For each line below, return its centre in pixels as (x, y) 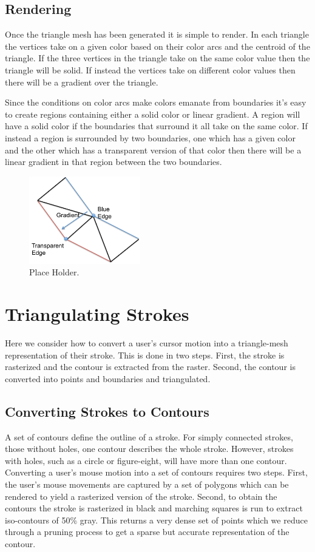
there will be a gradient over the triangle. (82, 82)
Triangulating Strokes (97, 314)
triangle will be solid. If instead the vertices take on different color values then (150, 69)
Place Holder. (54, 272)
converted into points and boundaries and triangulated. (108, 378)
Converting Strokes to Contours (107, 411)
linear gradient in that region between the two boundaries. (113, 162)
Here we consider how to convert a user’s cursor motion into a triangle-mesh (147, 343)
